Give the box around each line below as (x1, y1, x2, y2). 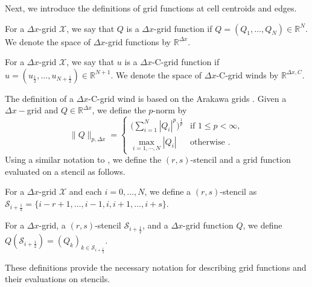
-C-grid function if (151, 55, 220, 68)
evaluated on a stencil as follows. (5, 165, 126, 177)
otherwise (190, 137, 225, 147)
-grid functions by (105, 35, 171, 48)
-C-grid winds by (216, 68, 279, 81)
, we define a (144, 185, 191, 198)
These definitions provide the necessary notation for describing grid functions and (5, 260, 307, 273)
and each (69, 185, 102, 198)
